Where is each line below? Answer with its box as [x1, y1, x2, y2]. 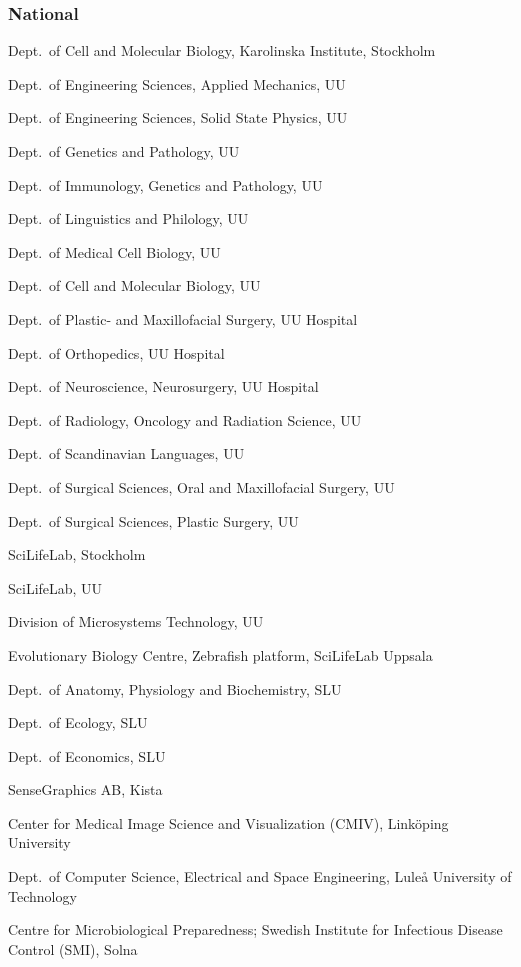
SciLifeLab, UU [8, 577, 103, 598]
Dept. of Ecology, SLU [8, 712, 148, 733]
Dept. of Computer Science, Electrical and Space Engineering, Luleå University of [8, 866, 512, 887]
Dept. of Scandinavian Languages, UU [8, 443, 245, 464]
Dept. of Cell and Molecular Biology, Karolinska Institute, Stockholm [8, 40, 436, 61]
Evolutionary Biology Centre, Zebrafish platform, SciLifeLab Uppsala [8, 644, 433, 665]
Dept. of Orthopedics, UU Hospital [8, 342, 225, 363]
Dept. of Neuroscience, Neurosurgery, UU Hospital [8, 376, 319, 397]
